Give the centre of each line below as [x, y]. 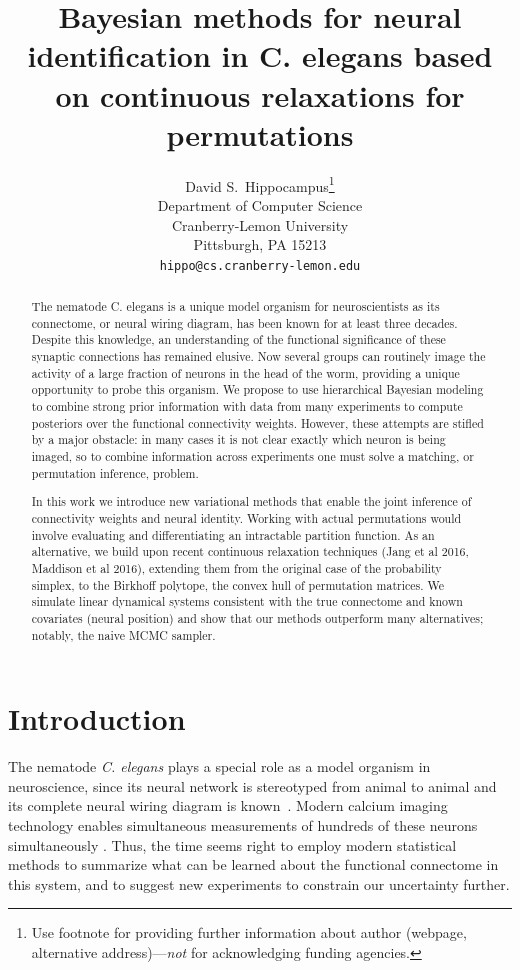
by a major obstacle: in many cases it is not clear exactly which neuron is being [238, 439]
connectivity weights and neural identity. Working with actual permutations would [246, 517]
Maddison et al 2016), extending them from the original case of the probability [236, 567]
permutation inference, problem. [115, 472]
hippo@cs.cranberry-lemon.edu [260, 265]
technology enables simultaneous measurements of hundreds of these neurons [243, 824]
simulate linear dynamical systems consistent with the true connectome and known [247, 601]
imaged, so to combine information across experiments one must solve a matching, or [252, 456]
